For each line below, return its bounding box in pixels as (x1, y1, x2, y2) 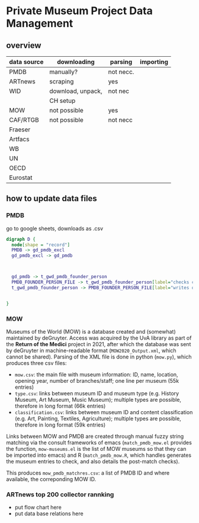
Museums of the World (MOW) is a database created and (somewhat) (6, 328, 176, 335)
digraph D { (6, 236, 36, 242)
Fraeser (9, 125, 31, 134)
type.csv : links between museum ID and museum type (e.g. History (14, 389, 179, 397)
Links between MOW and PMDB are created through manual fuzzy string (6, 432, 184, 440)
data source (9, 58, 44, 66)
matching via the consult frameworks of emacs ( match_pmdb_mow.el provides (6, 439, 192, 446)
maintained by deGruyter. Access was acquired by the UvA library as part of (6, 334, 192, 341)
